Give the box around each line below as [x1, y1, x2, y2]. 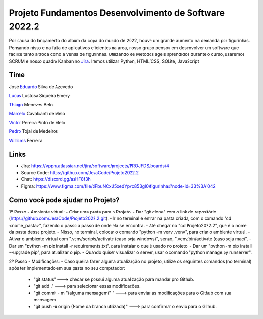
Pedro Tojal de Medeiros [9, 128, 58, 134]
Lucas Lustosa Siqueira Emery [9, 92, 70, 98]
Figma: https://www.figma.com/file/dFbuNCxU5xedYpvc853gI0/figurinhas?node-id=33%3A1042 [21, 183, 216, 189]
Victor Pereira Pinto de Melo [9, 119, 66, 125]
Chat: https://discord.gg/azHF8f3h [21, 177, 91, 182]
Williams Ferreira [9, 137, 43, 143]
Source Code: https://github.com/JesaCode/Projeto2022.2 [21, 170, 139, 176]
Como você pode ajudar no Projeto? [9, 196, 120, 204]
